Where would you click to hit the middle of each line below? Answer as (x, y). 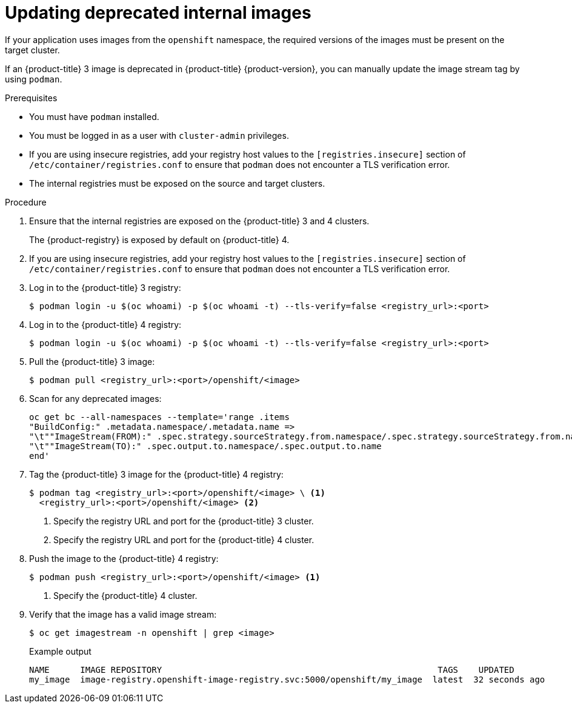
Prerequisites (31, 98)
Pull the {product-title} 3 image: (92, 361)
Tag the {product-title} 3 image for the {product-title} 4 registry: (156, 474)
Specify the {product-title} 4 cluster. (125, 595)
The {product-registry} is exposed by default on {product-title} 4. (159, 239)
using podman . (34, 79)
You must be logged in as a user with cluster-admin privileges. (159, 135)
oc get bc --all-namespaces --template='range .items (159, 417)
